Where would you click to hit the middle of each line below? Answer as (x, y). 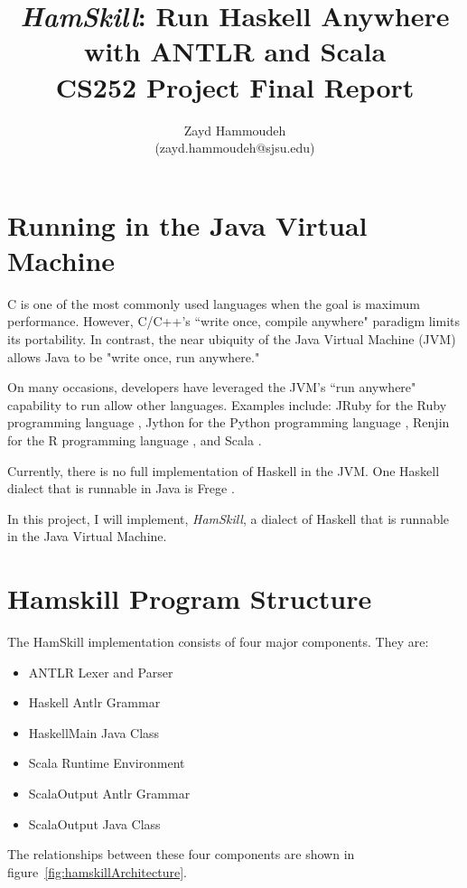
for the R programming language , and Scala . (135, 439)
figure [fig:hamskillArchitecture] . (97, 871)
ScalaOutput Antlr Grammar (109, 794)
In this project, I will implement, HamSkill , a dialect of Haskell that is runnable (229, 518)
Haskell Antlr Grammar (94, 702)
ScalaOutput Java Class (94, 823)
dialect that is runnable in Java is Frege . (121, 488)
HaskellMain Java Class (94, 732)
